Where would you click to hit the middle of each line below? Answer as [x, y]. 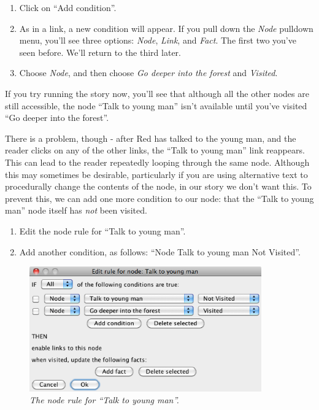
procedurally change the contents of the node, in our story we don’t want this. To [158, 186]
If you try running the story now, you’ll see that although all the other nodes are [157, 93]
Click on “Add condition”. [68, 7]
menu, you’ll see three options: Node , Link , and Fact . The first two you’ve [158, 40]
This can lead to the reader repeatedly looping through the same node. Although [157, 162]
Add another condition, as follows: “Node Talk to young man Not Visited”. [160, 251]
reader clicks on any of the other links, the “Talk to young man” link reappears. [155, 150]
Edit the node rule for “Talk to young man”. [102, 230]
